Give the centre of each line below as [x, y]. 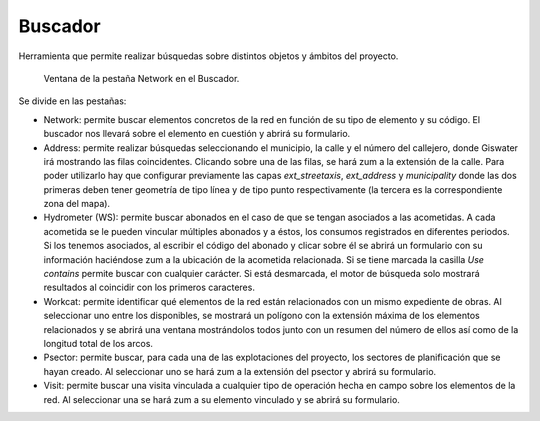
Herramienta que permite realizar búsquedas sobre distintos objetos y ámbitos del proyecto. [208, 56]
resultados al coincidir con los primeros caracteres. [149, 287]
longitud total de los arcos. [98, 343]
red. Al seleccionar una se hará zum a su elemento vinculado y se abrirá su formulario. [221, 399]
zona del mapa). [76, 204]
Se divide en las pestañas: [72, 101]
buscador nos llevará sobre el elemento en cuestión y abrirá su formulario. [197, 134]
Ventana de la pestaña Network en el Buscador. [141, 78]
